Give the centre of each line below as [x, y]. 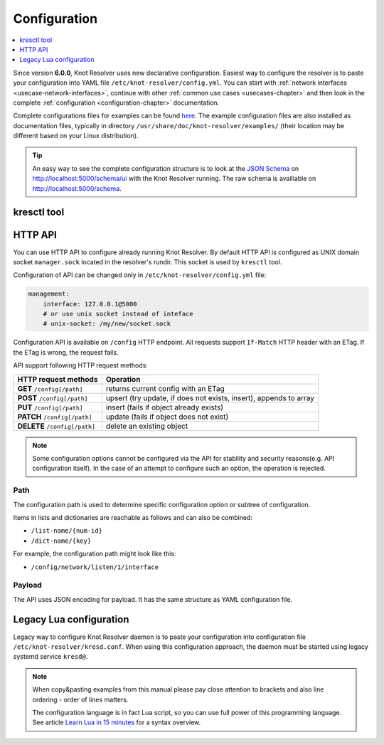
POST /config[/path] [53, 397]
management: [49, 294]
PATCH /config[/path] [55, 417]
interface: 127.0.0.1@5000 [90, 304]
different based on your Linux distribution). [76, 136]
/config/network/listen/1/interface [95, 567]
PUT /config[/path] [50, 407]
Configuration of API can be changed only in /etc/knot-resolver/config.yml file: [140, 275]
